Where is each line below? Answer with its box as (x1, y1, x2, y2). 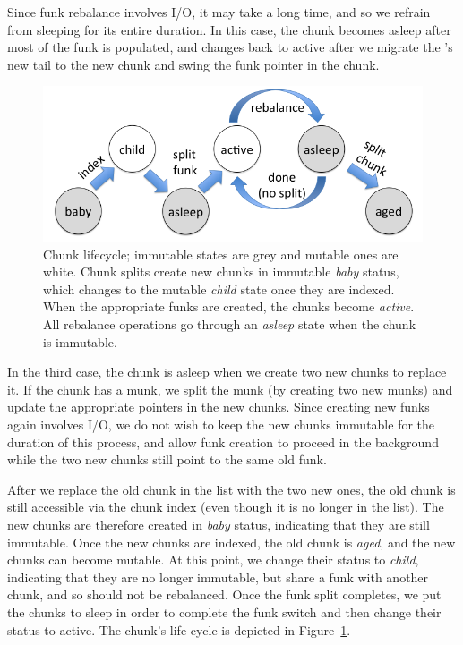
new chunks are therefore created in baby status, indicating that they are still (7, 515, 430, 533)
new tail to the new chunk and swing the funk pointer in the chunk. (7, 55, 380, 73)
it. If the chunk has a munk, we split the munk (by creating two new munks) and (7, 379, 453, 398)
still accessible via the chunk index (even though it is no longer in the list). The (7, 497, 444, 516)
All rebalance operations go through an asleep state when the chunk (43, 315, 416, 334)
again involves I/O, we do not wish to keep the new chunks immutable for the (7, 415, 435, 434)
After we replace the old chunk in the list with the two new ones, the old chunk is (7, 480, 456, 498)
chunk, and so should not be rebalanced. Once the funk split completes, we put (7, 585, 442, 604)
